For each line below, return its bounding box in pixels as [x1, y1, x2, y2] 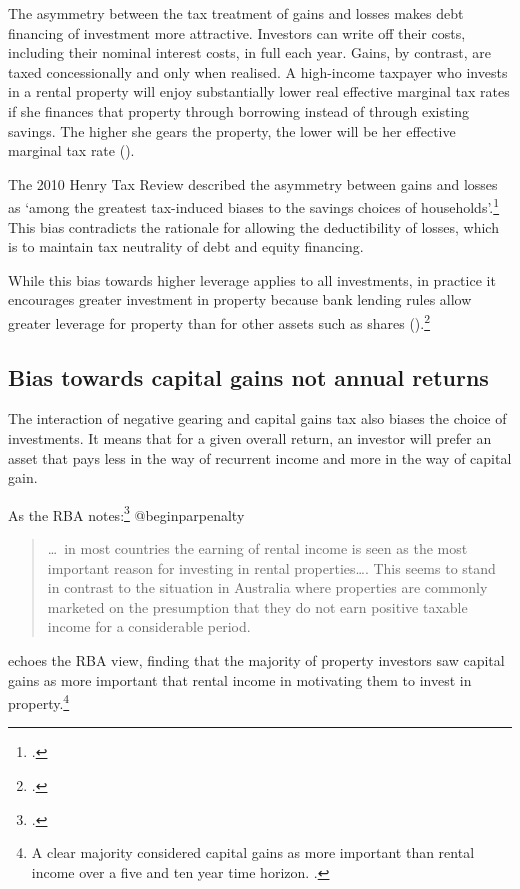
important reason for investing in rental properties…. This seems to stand [47, 557, 496, 578]
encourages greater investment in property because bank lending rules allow [8, 289, 472, 310]
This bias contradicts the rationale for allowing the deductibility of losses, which [8, 216, 499, 237]
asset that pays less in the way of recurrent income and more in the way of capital [8, 447, 512, 468]
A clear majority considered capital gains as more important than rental [31, 842, 475, 863]
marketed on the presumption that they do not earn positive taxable [47, 596, 468, 617]
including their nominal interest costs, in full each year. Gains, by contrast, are [8, 42, 491, 63]
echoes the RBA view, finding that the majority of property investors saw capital [8, 650, 505, 671]
